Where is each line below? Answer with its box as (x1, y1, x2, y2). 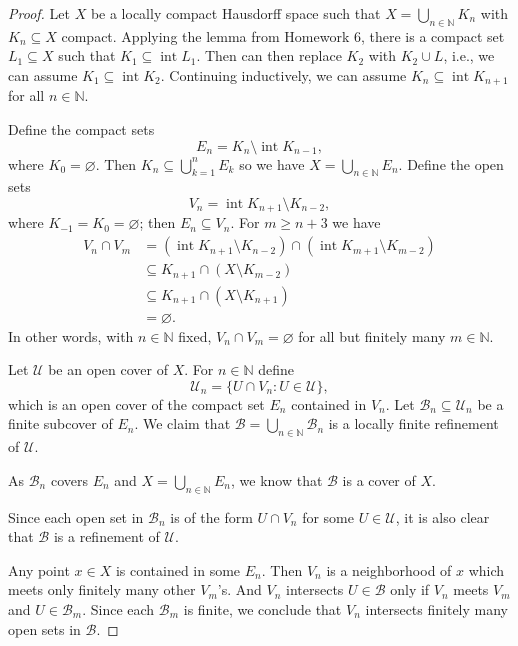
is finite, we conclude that (183, 598, 342, 619)
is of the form (170, 506, 253, 527)
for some (302, 506, 354, 527)
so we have (239, 153, 305, 174)
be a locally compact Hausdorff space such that (90, 3, 381, 23)
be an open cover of (48, 359, 168, 380)
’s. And (217, 579, 262, 600)
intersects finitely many (365, 598, 509, 619)
